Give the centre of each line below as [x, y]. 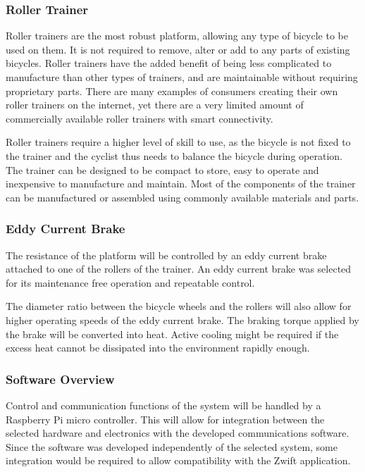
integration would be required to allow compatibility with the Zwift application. [178, 460]
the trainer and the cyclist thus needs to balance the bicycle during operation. [174, 155]
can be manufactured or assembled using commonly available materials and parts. [182, 197]
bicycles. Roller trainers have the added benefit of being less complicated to [169, 63]
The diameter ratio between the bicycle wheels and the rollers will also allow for [179, 306]
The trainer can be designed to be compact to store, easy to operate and [162, 169]
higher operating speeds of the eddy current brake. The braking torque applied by [182, 319]
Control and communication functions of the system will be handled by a [163, 405]
